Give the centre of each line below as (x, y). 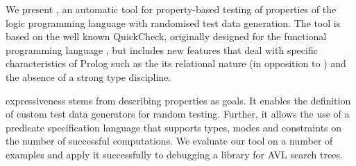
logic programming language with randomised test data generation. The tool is (173, 22)
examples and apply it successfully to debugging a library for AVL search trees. (174, 154)
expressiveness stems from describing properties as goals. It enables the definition (178, 100)
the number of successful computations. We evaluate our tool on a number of (169, 141)
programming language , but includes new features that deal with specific (162, 49)
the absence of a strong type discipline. (88, 76)
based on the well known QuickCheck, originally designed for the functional (166, 36)
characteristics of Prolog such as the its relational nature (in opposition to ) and (176, 63)
